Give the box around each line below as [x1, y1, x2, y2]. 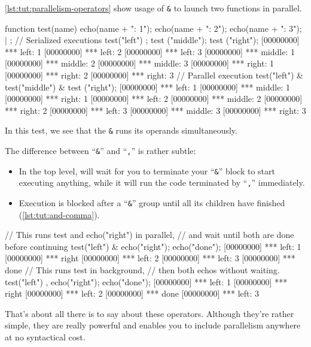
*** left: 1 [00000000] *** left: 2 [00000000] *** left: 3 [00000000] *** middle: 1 [5, 45, 295, 58]
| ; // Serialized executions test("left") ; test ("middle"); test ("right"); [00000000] [5, 34, 300, 46]
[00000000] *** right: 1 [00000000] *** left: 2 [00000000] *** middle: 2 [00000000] [5, 92, 303, 105]
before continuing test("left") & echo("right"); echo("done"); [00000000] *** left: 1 [5, 240, 301, 252]
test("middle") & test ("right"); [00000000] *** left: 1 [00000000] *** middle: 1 [5, 80, 290, 93]
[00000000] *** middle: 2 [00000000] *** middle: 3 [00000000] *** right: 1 [5, 57, 274, 70]
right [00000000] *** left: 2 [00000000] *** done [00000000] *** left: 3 [5, 287, 260, 300]
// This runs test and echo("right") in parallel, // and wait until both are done [5, 228, 294, 241]
